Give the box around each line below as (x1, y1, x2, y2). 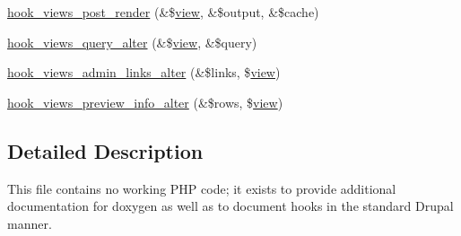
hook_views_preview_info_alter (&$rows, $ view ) (7, 92, 283, 111)
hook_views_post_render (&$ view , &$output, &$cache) (7, 3, 319, 21)
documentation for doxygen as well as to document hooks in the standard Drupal (7, 197, 454, 215)
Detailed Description (7, 136, 204, 164)
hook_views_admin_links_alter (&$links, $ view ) (7, 63, 281, 82)
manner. (7, 214, 52, 232)
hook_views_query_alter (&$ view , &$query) (7, 32, 257, 51)
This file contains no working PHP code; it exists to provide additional (7, 179, 396, 197)
